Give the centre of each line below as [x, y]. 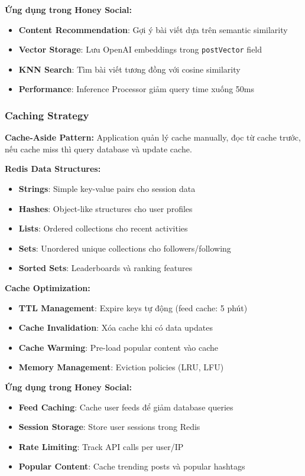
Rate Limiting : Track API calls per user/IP [101, 446]
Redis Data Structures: [53, 169]
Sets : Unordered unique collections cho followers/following [125, 248]
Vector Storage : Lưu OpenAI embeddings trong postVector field [140, 49]
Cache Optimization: [48, 288]
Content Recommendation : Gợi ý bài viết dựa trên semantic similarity [153, 29]
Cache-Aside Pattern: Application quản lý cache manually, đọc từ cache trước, [153, 137]
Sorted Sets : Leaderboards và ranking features [106, 268]
